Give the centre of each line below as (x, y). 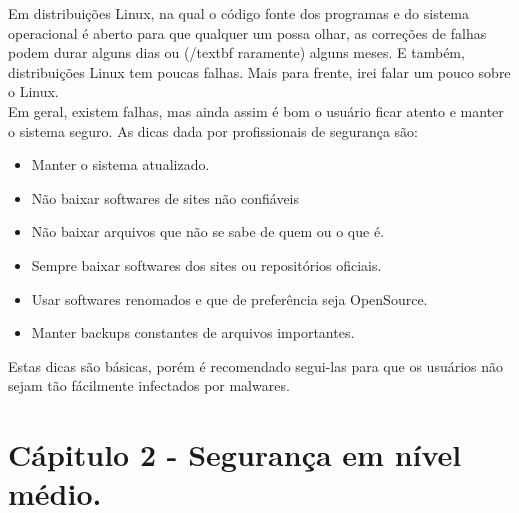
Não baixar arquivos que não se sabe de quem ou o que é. (208, 231)
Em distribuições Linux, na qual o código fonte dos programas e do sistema (239, 13)
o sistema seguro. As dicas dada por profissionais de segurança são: (213, 130)
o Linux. (33, 91)
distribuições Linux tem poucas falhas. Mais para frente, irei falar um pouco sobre (259, 71)
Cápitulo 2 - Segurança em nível (235, 454)
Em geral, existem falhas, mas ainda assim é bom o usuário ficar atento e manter (256, 110)
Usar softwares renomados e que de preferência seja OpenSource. (229, 298)
